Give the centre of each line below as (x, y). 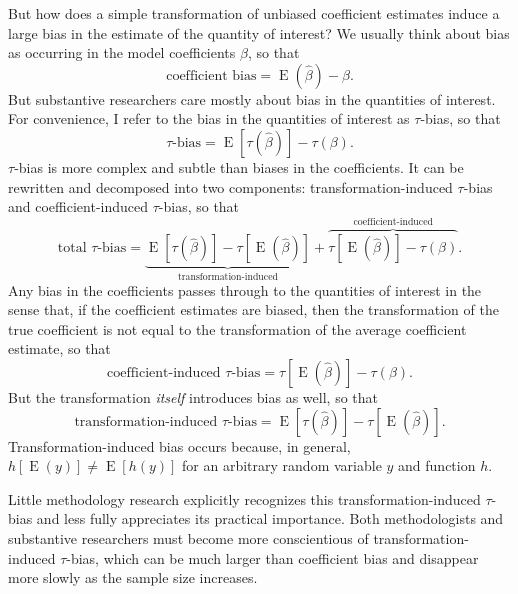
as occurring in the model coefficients (122, 52)
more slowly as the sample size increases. (133, 577)
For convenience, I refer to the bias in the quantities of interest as (209, 118)
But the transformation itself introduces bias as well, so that (193, 397)
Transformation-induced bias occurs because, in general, (179, 445)
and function (437, 465)
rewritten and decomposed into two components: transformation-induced (230, 186)
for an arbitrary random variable (282, 465)
